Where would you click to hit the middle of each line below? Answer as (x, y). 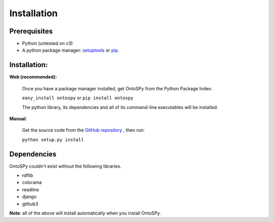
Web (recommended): (33, 77)
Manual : (18, 119)
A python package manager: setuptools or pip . (71, 50)
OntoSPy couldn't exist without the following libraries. (65, 166)
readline (30, 190)
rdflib (28, 175)
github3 (30, 204)
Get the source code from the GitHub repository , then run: (83, 130)
